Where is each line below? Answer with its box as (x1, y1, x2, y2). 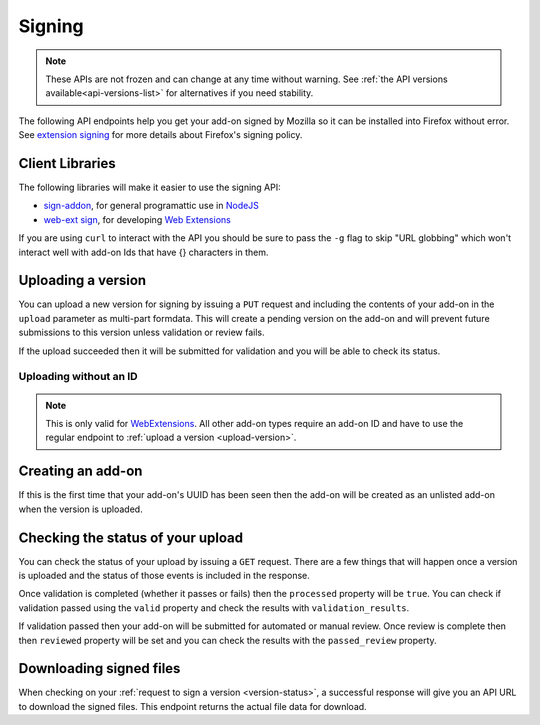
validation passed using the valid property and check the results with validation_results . (18, 601, 410, 614)
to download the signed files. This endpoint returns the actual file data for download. (18, 700, 367, 712)
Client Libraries (18, 155, 117, 172)
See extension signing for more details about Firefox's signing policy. (18, 129, 303, 141)
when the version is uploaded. (18, 503, 144, 515)
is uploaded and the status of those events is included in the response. (18, 569, 310, 581)
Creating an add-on (18, 463, 143, 480)
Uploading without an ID (18, 370, 139, 384)
